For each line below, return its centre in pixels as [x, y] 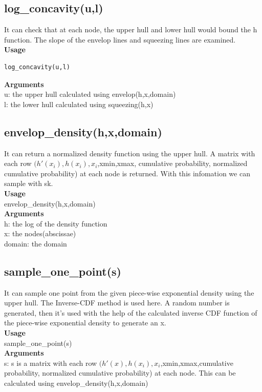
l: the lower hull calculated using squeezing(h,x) [79, 104]
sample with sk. [29, 183]
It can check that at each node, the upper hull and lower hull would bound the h [131, 29]
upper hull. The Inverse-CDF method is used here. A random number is [117, 303]
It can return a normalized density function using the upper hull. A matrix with [130, 153]
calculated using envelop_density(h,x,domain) [76, 383]
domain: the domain [36, 243]
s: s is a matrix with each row [51, 363]
